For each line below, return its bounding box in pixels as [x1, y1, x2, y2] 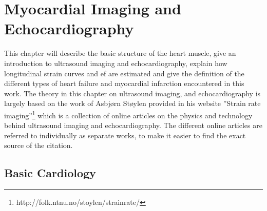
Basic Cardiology [4, 165, 96, 181]
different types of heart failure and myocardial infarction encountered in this [4, 78, 244, 89]
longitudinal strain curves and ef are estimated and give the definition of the [4, 68, 244, 78]
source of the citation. [4, 140, 73, 151]
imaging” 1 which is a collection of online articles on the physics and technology [4, 108, 253, 120]
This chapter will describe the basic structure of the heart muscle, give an [4, 48, 236, 58]
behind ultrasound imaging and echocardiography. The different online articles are [4, 120, 262, 131]
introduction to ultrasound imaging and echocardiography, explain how [4, 57, 227, 68]
